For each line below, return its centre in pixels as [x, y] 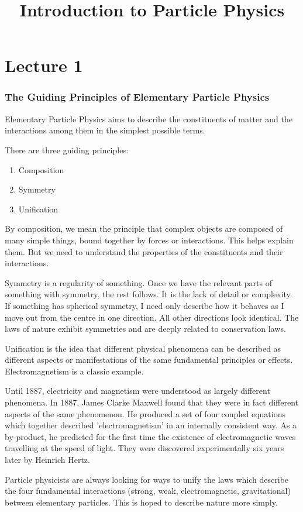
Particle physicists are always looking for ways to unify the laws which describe [147, 479]
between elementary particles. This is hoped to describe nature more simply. [141, 502]
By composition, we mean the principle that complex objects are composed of [144, 228]
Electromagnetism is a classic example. [74, 371]
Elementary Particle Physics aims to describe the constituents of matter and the [149, 118]
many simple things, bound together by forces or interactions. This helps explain [149, 240]
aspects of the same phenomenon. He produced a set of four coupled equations [145, 413]
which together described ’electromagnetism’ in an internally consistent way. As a [151, 425]
